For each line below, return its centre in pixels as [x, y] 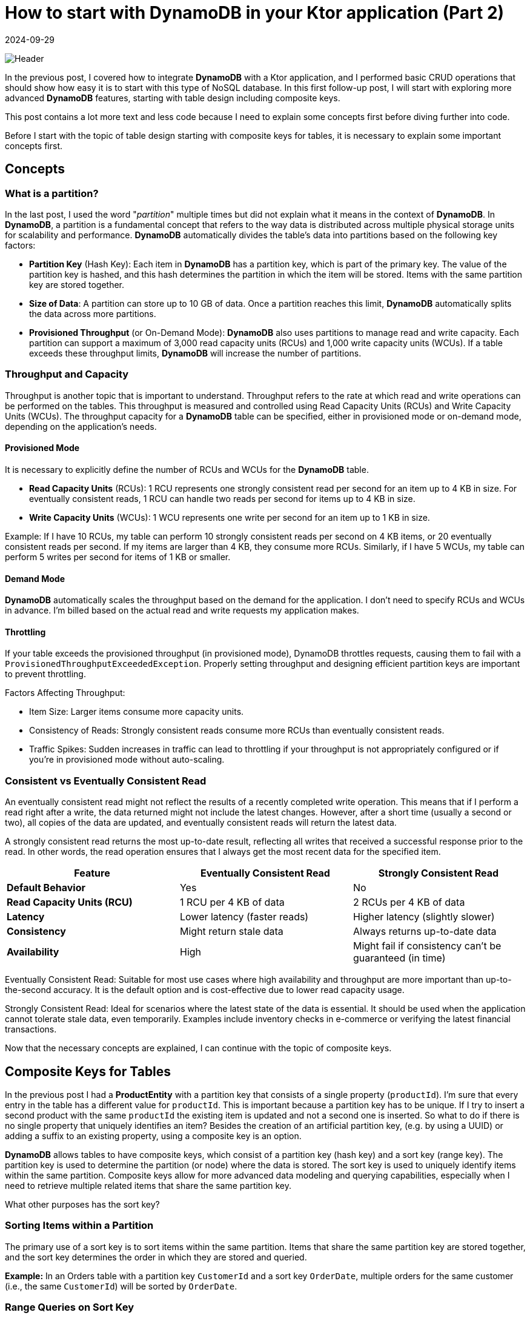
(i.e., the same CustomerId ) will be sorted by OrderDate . [121, 1286]
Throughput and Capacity [67, 374]
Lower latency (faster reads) [244, 917]
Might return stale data [231, 932]
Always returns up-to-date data [425, 932]
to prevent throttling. [45, 674]
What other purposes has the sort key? [82, 1204]
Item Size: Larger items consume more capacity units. [137, 712]
